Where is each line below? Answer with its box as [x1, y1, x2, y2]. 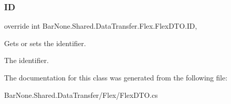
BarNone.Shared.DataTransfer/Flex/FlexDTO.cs [4, 89, 158, 100]
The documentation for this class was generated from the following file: [4, 72, 227, 82]
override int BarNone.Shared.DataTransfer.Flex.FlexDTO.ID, [4, 20, 197, 31]
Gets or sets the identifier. [4, 37, 86, 48]
